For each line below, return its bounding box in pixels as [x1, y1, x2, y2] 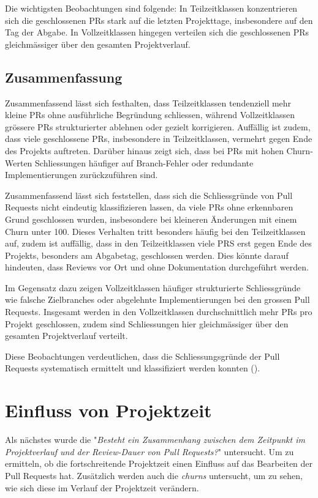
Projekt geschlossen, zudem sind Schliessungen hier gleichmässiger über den [5, 317, 289, 330]
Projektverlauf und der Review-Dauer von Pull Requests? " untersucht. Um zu [5, 445, 294, 458]
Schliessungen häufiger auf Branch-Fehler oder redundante [35, 156, 254, 169]
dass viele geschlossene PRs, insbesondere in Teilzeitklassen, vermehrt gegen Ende [5, 132, 312, 145]
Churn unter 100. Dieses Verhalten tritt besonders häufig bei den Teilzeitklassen [5, 225, 306, 237]
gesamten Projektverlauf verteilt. [5, 329, 128, 342]
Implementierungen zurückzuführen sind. [5, 168, 158, 181]
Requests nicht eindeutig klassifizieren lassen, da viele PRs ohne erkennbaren [5, 201, 293, 214]
